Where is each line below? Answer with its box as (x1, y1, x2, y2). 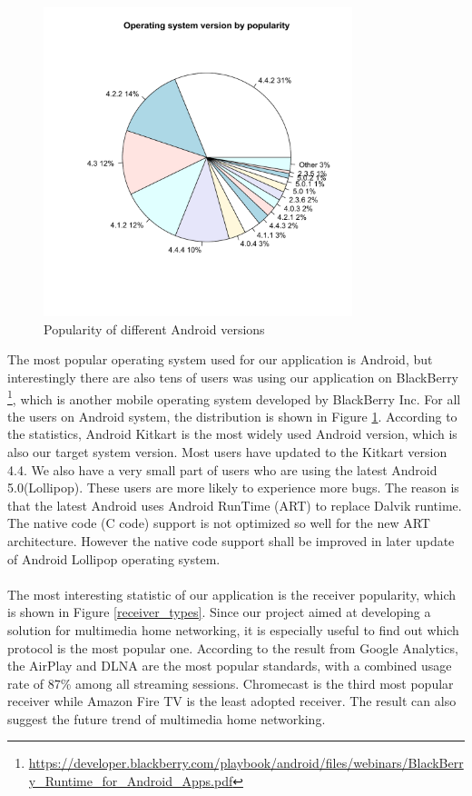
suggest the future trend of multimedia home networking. (7, 709, 326, 728)
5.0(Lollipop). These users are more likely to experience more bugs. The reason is (7, 478, 459, 497)
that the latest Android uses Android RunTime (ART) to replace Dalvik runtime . (7, 495, 462, 514)
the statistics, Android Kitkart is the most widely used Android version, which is (7, 424, 457, 443)
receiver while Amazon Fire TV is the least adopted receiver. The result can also (7, 692, 457, 711)
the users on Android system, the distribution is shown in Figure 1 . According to (7, 406, 457, 425)
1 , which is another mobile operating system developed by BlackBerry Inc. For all (7, 386, 461, 408)
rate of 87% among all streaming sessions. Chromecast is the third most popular (7, 673, 454, 692)
